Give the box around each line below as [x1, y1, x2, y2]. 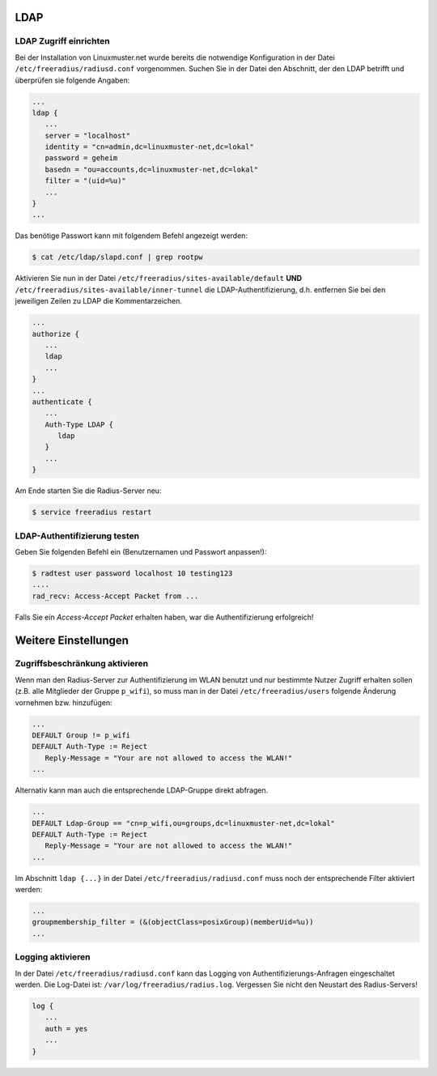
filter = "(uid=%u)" [45, 176, 127, 185]
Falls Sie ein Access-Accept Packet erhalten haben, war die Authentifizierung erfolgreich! [15, 612, 314, 622]
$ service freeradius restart [32, 508, 152, 517]
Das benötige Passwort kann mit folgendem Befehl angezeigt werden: [15, 231, 248, 240]
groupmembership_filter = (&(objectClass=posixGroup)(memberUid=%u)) [32, 917, 314, 927]
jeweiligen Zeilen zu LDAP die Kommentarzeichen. [15, 296, 182, 306]
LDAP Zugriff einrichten [15, 36, 110, 47]
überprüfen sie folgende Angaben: [15, 75, 130, 85]
